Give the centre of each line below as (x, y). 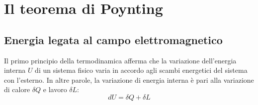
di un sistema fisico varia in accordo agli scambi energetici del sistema (141, 70)
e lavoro (55, 89)
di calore (17, 89)
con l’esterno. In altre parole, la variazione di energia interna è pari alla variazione (129, 79)
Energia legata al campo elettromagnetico (113, 39)
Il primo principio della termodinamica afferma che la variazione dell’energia (120, 60)
